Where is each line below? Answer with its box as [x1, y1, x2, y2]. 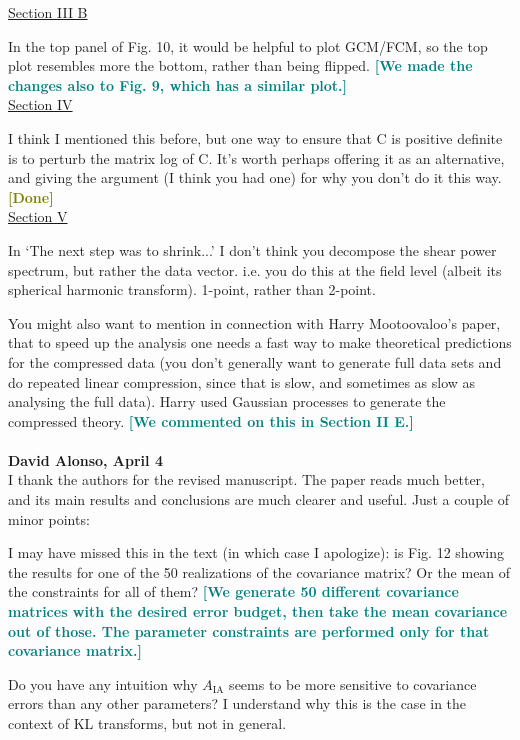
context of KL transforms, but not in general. [8, 713, 287, 733]
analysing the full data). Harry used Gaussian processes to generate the [8, 391, 446, 412]
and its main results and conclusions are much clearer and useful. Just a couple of [8, 489, 509, 510]
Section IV [8, 94, 73, 115]
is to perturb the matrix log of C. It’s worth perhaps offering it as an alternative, [8, 147, 505, 168]
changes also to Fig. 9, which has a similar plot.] [8, 74, 348, 95]
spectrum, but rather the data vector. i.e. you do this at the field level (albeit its [8, 259, 502, 280]
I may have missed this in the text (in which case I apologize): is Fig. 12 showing [8, 542, 505, 563]
